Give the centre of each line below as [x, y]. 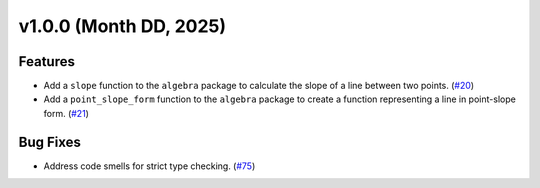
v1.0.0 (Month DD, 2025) [122, 26]
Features [46, 61]
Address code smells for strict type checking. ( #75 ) [149, 166]
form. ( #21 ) [66, 113]
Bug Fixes [50, 141]
